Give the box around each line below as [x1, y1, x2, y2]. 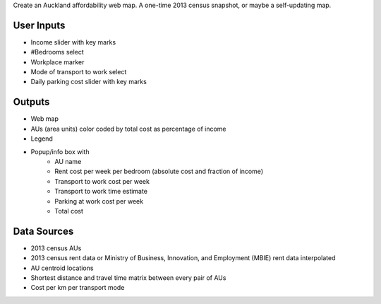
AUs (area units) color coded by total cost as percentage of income [30, 124, 226, 133]
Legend [30, 134, 53, 143]
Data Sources [13, 225, 74, 237]
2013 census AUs [30, 244, 82, 252]
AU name [54, 157, 82, 165]
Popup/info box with [30, 147, 90, 156]
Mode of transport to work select [30, 68, 127, 76]
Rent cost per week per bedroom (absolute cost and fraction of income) [54, 167, 264, 176]
